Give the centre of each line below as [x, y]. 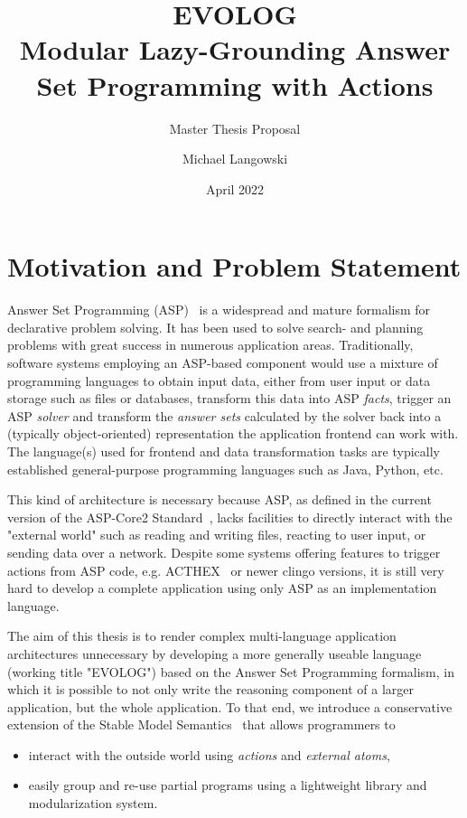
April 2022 [235, 188]
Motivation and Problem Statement [234, 266]
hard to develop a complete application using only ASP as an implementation [222, 588]
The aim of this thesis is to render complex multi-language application [202, 636]
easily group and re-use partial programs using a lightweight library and [228, 785]
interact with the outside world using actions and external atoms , [209, 754]
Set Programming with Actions [235, 85]
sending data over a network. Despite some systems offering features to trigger [224, 552]
